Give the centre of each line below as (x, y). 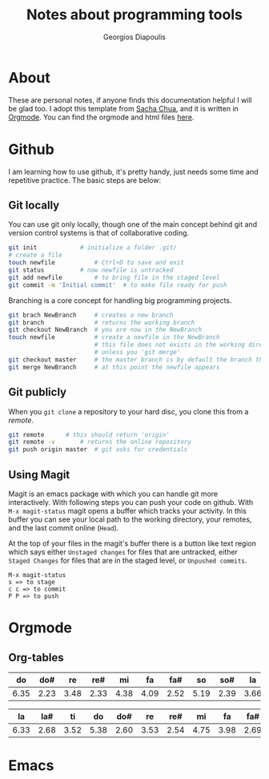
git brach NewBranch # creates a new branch (91, 315)
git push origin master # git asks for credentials (98, 450)
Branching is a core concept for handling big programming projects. (120, 300)
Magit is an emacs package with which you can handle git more (113, 494)
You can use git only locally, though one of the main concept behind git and (133, 224)
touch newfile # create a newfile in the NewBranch (114, 337)
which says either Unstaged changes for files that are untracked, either (123, 551)
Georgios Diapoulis (134, 37)
